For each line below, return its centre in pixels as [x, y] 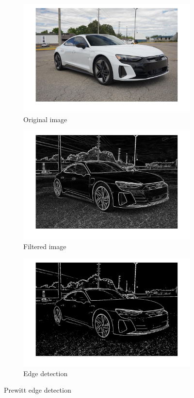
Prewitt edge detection [38, 389]
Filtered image [45, 246]
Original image [45, 119]
